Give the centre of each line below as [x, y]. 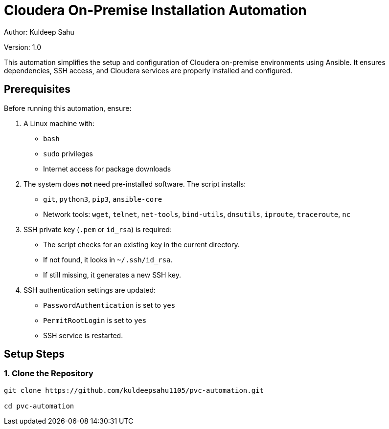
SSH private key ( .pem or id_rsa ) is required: [98, 229]
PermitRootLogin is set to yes [95, 320]
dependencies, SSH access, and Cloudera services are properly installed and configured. [148, 70]
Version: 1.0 [23, 47]
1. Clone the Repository [49, 374]
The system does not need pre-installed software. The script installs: [135, 184]
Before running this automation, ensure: [68, 108]
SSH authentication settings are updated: [90, 290]
